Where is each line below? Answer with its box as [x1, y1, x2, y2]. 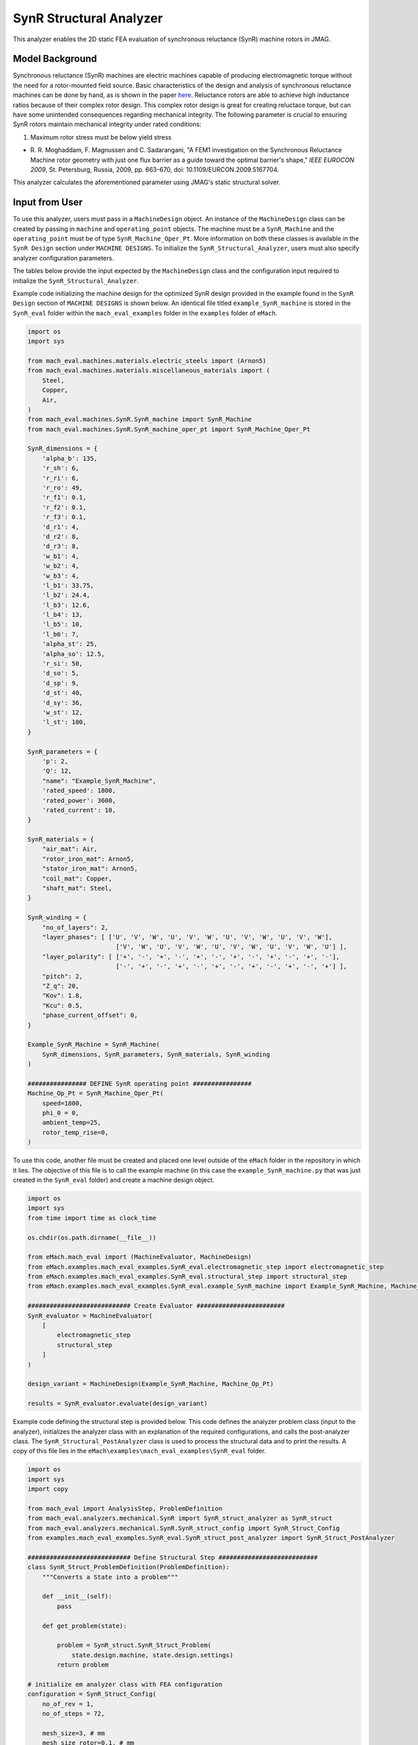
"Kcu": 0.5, [42, 1002, 84, 1009]
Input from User [13, 196, 83, 209]
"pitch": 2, [42, 972, 84, 980]
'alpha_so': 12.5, [42, 650, 105, 658]
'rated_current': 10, [42, 806, 116, 814]
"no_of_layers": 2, [42, 923, 109, 931]
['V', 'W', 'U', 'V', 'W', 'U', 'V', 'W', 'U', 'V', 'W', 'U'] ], [115, 943, 348, 951]
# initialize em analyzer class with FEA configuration [27, 1680, 223, 1688]
